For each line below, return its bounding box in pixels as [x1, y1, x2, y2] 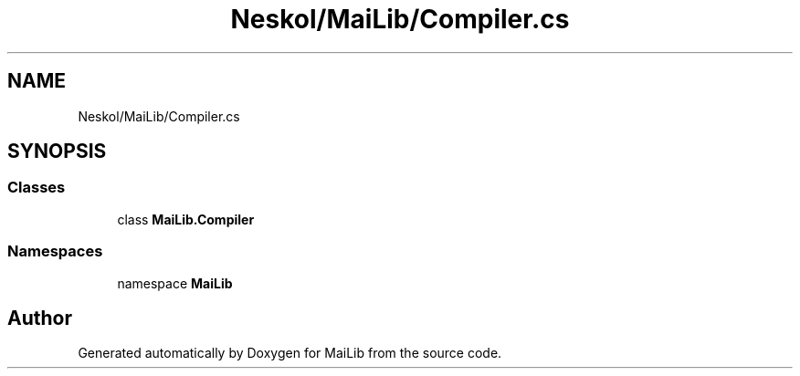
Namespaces [7, 242, 103, 261]
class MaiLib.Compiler [117, 211, 255, 227]
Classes [7, 178, 66, 197]
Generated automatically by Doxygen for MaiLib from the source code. [78, 345, 502, 361]
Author [7, 306, 72, 329]
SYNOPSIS [7, 140, 107, 163]
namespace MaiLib [117, 275, 233, 291]
